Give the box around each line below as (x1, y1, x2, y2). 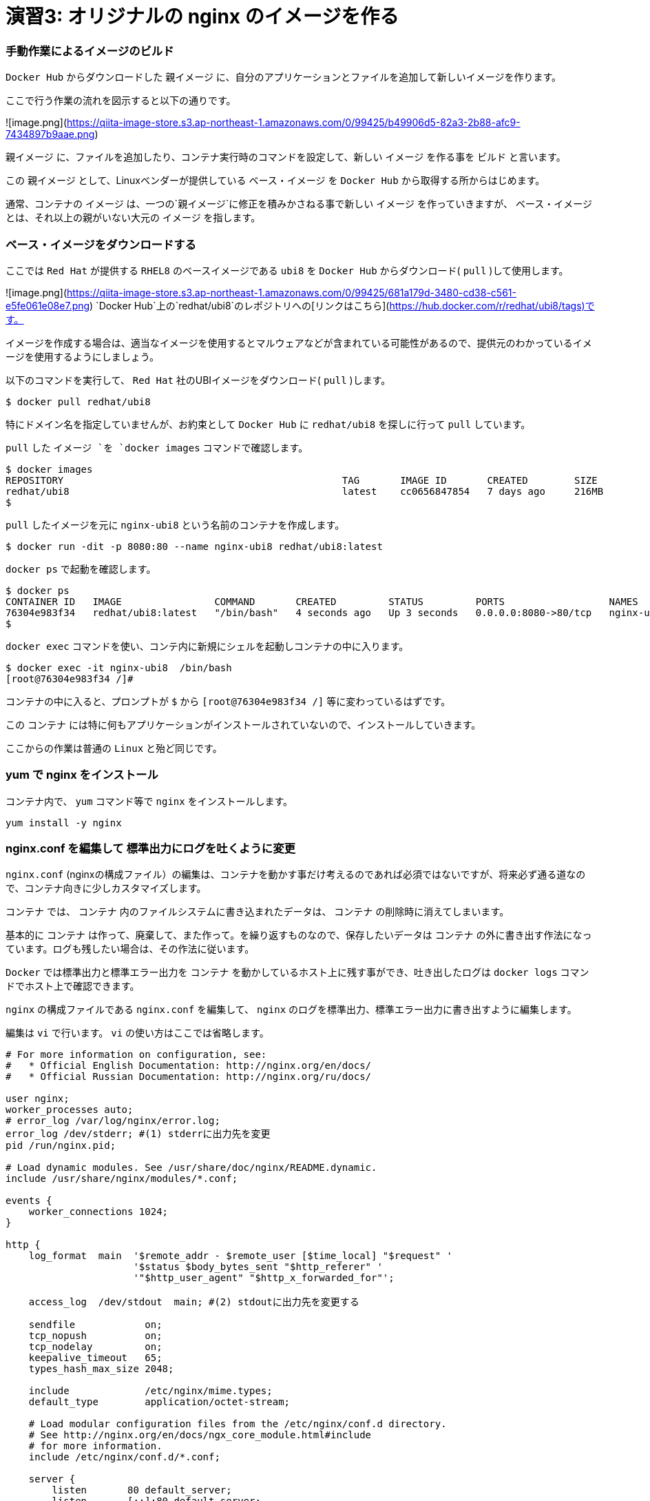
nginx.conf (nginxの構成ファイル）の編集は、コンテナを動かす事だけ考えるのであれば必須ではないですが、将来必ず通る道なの (6, 868, 586, 881)
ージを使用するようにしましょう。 (6, 350, 159, 363)
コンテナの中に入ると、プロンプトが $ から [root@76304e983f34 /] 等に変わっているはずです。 (6, 695, 451, 707)
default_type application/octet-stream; (28, 1396, 291, 1408)
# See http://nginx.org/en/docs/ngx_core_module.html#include (28, 1429, 372, 1441)
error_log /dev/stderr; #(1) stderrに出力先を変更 (6, 1128, 271, 1140)
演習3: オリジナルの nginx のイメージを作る (6, 5, 399, 28)
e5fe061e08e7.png (6, 299, 90, 312)
